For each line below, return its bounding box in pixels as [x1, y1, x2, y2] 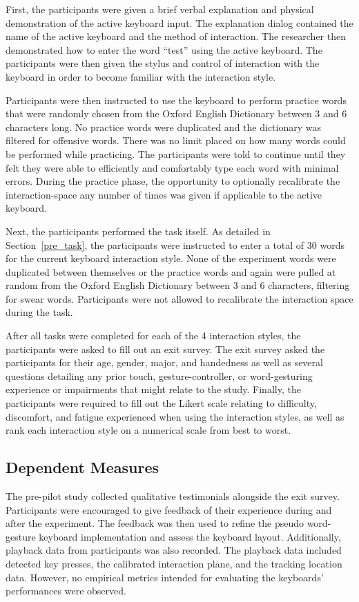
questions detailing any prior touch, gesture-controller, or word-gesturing [6, 368, 313, 383]
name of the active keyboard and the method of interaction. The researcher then [6, 29, 346, 43]
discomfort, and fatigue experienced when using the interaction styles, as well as [6, 409, 345, 423]
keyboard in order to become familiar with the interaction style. [6, 69, 276, 83]
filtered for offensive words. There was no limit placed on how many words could [6, 133, 346, 148]
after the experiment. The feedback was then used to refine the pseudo [6, 516, 304, 530]
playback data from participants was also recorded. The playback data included [6, 543, 342, 557]
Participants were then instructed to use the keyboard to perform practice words [6, 92, 347, 107]
